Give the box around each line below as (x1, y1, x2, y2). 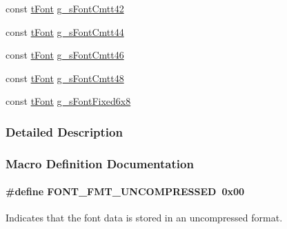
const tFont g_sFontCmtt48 (6, 70, 124, 85)
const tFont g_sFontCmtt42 (6, 1, 124, 15)
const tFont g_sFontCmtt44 (6, 24, 124, 39)
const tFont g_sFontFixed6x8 (6, 94, 131, 108)
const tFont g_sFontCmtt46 (6, 48, 124, 62)
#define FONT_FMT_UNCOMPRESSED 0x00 (6, 184, 245, 199)
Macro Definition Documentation (6, 155, 194, 172)
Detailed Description (6, 123, 123, 140)
